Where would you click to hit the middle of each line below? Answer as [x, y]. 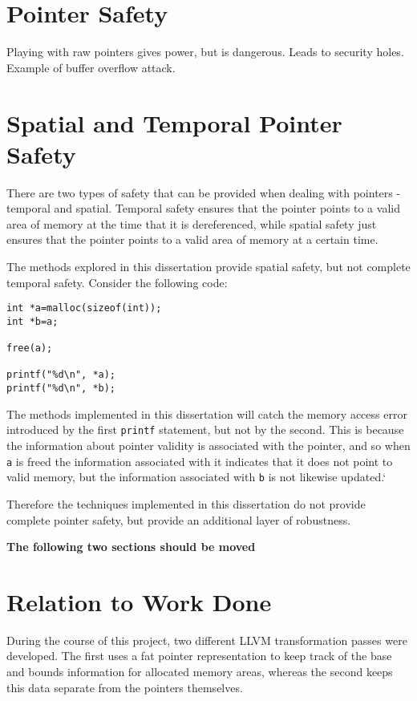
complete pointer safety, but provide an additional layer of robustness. [179, 519]
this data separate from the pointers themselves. [125, 687]
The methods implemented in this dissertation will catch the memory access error [207, 413]
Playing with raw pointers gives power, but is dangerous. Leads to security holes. [205, 52]
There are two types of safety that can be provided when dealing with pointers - [204, 192]
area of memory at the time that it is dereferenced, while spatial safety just [192, 223]
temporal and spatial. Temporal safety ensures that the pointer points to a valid [203, 208]
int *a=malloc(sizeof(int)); [84, 308]
